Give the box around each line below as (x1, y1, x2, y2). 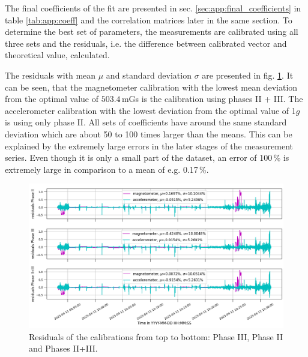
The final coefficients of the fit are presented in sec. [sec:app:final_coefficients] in (5, 2, 301, 14)
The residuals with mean (5, 68, 96, 81)
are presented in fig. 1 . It (202, 68, 294, 81)
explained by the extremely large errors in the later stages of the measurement (5, 139, 294, 152)
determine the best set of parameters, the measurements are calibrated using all (5, 25, 298, 38)
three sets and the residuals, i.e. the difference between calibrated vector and (5, 37, 287, 49)
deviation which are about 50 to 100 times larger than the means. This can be (5, 127, 292, 140)
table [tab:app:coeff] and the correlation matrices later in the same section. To (5, 13, 292, 26)
